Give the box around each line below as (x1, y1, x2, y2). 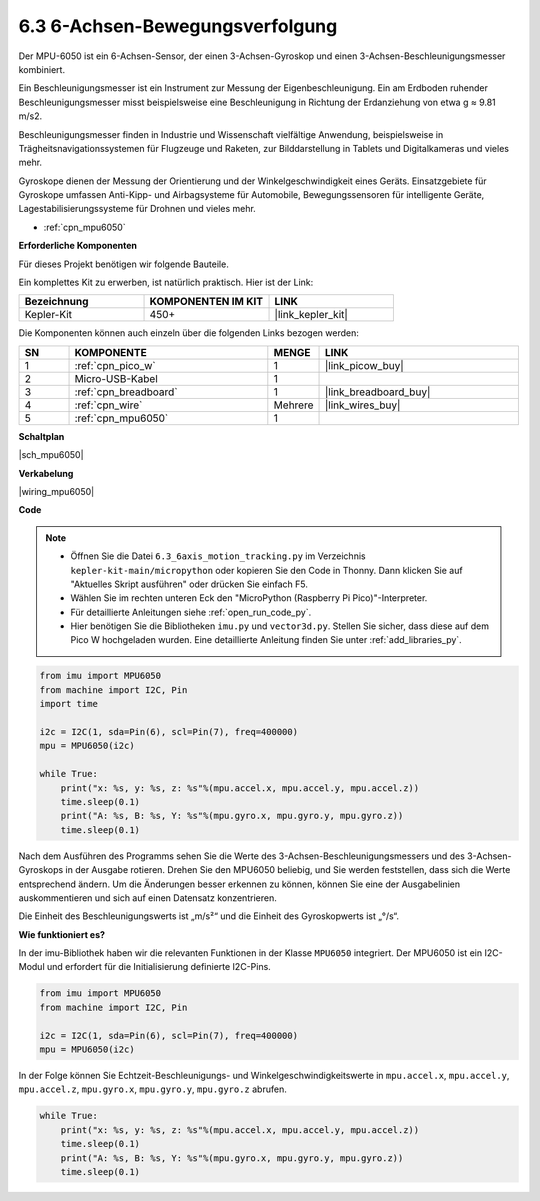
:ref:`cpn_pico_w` (74, 358, 156, 372)
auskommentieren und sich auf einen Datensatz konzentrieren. (18, 891, 277, 904)
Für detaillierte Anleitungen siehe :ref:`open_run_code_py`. (70, 606, 312, 618)
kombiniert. (18, 63, 65, 75)
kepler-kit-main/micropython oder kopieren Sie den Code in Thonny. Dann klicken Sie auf (70, 564, 464, 576)
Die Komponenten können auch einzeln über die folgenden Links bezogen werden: (18, 327, 359, 339)
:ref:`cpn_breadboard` (74, 385, 179, 399)
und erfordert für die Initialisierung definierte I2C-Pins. (46, 961, 272, 973)
